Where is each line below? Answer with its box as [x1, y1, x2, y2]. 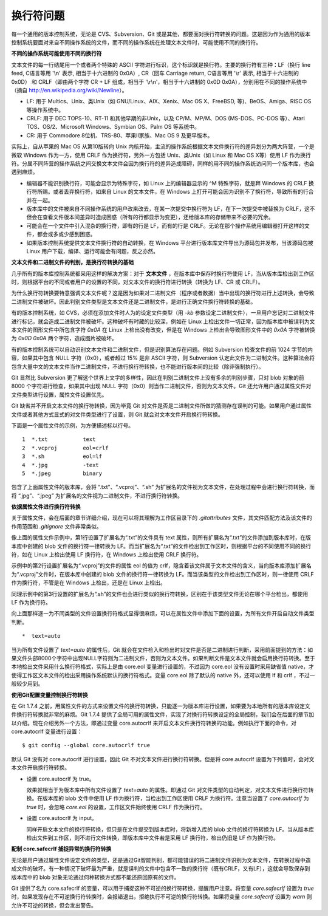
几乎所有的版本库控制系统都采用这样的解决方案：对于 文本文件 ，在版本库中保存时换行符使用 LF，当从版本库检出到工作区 [11, 270, 315, 277]
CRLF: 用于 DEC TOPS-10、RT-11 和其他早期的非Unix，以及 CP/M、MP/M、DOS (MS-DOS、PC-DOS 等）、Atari [26, 115, 305, 122]
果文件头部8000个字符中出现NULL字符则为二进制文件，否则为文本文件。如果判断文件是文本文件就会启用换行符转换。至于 [11, 654, 315, 661]
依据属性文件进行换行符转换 [11, 503, 81, 510]
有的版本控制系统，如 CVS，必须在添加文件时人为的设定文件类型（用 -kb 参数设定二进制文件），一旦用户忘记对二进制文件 [11, 309, 315, 316]
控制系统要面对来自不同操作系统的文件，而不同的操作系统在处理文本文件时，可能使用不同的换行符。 [11, 38, 261, 46]
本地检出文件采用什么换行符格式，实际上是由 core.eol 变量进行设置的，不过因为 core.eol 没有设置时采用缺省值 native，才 [11, 663, 314, 671]
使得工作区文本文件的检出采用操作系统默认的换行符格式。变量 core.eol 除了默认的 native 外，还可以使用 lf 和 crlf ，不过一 [11, 671, 315, 678]
